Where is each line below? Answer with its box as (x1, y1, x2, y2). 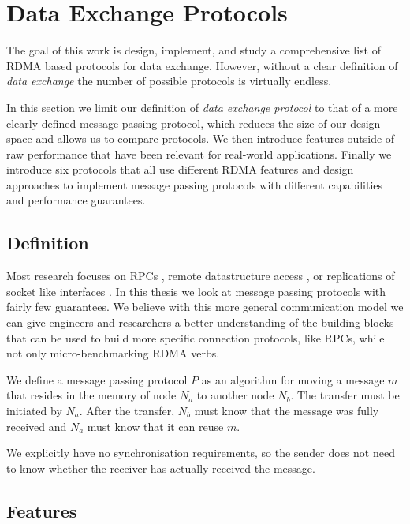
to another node (196, 387, 274, 403)
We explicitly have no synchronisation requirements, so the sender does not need (6, 444, 395, 461)
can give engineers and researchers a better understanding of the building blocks (6, 314, 394, 331)
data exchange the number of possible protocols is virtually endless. (6, 73, 332, 89)
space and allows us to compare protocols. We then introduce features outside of (6, 130, 395, 147)
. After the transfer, (79, 402, 175, 419)
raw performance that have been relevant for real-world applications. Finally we (6, 145, 392, 162)
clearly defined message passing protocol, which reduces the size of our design (6, 114, 381, 131)
